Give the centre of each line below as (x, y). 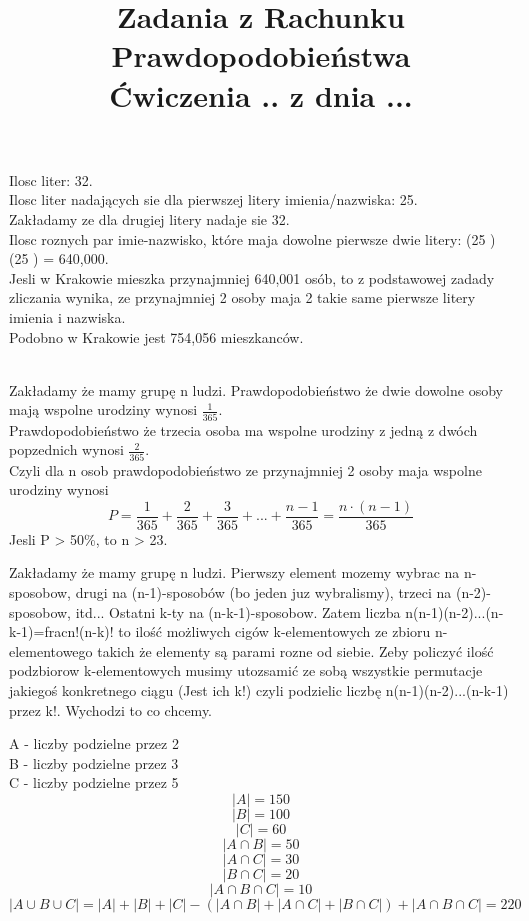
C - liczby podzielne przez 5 (94, 782)
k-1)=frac (38, 631)
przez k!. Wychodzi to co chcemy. (111, 709)
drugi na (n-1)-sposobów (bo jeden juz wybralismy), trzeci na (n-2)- (283, 591)
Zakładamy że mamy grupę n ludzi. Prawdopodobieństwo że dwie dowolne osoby (256, 389)
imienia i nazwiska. (67, 316)
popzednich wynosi (66, 449)
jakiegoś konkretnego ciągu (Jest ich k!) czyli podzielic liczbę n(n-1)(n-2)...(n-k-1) (259, 689)
